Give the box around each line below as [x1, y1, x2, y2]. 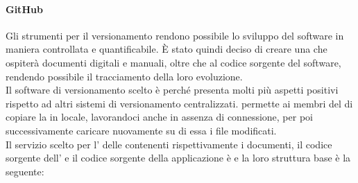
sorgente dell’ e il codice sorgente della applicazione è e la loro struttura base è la [6, 150, 351, 165]
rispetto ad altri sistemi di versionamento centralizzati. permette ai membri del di [6, 96, 353, 110]
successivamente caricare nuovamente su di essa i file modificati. [6, 123, 277, 137]
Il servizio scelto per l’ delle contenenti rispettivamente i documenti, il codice [6, 137, 332, 151]
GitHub [6, 1, 43, 16]
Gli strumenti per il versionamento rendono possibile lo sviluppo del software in [6, 28, 344, 42]
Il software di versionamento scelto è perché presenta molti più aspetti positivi [6, 82, 339, 97]
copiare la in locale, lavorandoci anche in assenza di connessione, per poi [6, 110, 313, 124]
